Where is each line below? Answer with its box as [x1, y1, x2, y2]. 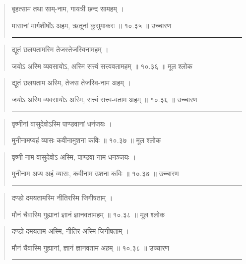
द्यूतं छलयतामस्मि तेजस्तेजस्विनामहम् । [11, 44, 109, 55]
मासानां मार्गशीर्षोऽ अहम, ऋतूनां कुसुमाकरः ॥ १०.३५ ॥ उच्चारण [11, 20, 172, 30]
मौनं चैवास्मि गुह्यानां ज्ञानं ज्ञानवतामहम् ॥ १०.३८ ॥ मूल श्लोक [11, 209, 165, 219]
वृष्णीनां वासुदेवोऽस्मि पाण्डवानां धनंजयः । [11, 118, 112, 129]
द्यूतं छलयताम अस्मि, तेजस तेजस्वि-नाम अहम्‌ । [11, 77, 131, 88]
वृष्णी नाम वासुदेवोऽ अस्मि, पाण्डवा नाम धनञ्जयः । [11, 151, 136, 162]
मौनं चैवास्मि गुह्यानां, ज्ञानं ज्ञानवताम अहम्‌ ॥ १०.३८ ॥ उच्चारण [11, 242, 169, 253]
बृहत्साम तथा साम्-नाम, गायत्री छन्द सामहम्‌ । [11, 3, 124, 13]
